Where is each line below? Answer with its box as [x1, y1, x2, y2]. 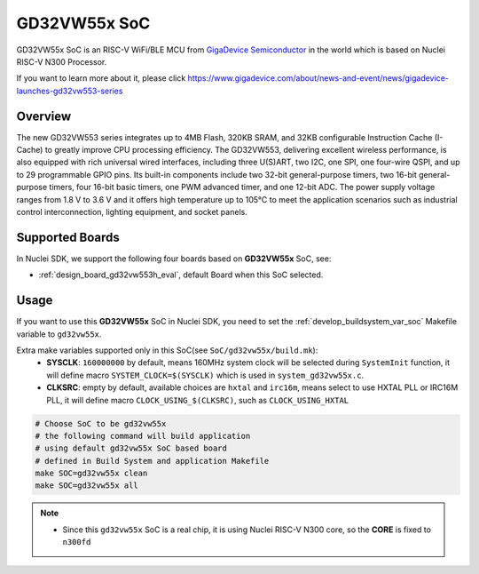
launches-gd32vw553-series [16, 85, 123, 96]
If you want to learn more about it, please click [16, 73, 186, 84]
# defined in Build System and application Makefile [35, 456, 270, 466]
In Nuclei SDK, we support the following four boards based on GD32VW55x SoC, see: [16, 253, 332, 264]
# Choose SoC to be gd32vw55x [35, 419, 167, 428]
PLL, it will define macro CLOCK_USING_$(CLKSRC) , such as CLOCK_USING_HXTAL [46, 395, 349, 405]
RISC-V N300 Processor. [16, 56, 107, 67]
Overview [16, 108, 72, 124]
